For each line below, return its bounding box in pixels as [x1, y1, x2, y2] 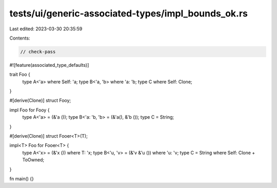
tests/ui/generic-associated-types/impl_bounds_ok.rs [9, 8, 248, 19]
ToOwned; [22, 157, 45, 163]
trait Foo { [9, 71, 31, 78]
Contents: [9, 35, 30, 41]
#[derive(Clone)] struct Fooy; [9, 98, 71, 104]
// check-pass [20, 49, 56, 54]
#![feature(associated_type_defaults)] [9, 62, 89, 68]
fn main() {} [9, 175, 34, 182]
